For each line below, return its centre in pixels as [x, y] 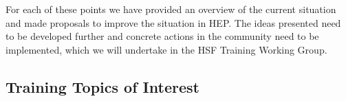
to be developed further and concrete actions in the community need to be [162, 36]
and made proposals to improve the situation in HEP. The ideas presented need [173, 22]
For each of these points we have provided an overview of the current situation [171, 9]
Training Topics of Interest [102, 86]
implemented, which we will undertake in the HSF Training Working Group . [166, 49]
